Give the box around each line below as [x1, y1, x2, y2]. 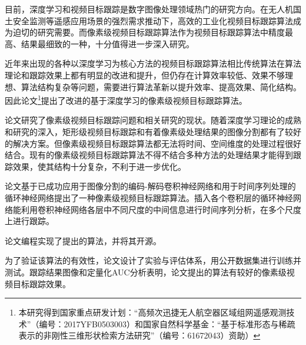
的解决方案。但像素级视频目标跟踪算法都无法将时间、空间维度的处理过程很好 [5, 137, 301, 149]
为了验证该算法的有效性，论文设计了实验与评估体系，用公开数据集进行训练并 [5, 254, 301, 267]
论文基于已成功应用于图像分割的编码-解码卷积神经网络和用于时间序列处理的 [5, 180, 296, 192]
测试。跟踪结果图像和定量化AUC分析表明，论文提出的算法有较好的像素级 [5, 265, 287, 278]
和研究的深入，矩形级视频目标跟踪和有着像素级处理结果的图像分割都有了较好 [5, 126, 301, 137]
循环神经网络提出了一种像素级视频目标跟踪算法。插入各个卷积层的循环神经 [5, 191, 293, 203]
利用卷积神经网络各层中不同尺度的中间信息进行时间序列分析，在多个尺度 [21, 203, 301, 215]
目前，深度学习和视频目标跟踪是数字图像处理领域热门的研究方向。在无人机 [5, 3, 293, 15]
